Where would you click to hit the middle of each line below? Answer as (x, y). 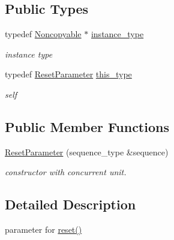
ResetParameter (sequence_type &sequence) (87, 151)
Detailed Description (70, 204)
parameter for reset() (43, 229)
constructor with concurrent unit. (66, 172)
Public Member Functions (87, 126)
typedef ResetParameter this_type (68, 74)
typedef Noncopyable (43, 34)
